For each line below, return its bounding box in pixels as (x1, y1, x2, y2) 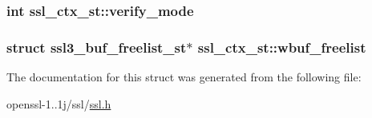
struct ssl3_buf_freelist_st (6, 37, 187, 57)
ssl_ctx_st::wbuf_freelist (197, 37, 366, 57)
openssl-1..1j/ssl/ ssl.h (6, 95, 111, 112)
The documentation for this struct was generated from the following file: (6, 69, 362, 85)
